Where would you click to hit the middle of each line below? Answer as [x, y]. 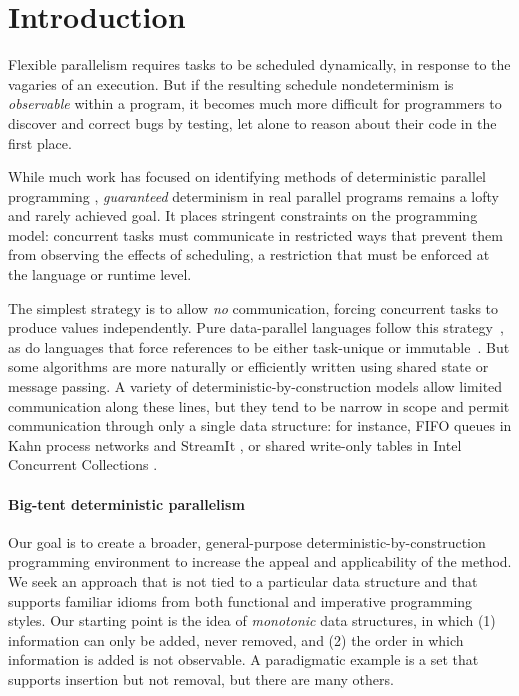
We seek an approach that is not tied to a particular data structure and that [243, 580]
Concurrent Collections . [83, 464]
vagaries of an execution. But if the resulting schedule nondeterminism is [231, 83]
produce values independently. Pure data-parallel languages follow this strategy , [256, 327]
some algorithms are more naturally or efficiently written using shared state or [248, 366]
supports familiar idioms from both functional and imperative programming [240, 600]
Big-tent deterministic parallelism [126, 503]
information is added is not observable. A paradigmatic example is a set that [243, 659]
